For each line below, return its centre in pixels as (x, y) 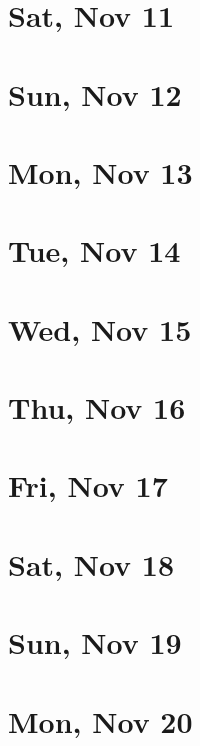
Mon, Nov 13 (100, 171)
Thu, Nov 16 (97, 407)
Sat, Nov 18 (91, 563)
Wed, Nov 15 (100, 328)
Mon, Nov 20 (100, 720)
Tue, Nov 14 (94, 250)
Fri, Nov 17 (88, 485)
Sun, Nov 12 (95, 93)
